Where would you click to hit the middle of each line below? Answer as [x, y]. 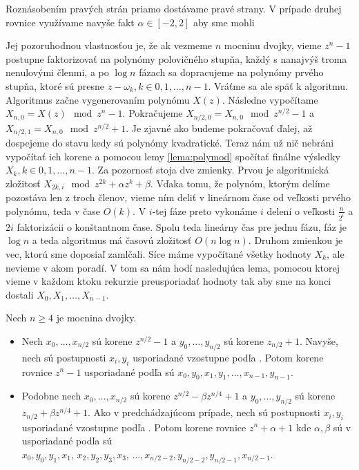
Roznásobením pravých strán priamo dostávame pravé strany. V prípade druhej [174, 8]
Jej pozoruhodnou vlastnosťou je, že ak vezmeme [109, 45]
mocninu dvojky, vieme [273, 45]
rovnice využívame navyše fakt [70, 22]
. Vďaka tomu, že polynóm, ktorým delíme [240, 183]
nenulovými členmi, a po [57, 72]
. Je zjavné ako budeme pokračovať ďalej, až [219, 128]
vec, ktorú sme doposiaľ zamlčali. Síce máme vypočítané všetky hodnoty [158, 253]
